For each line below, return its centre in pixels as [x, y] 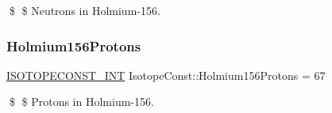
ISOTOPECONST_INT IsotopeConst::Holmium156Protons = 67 [166, 75]
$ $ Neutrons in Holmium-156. [85, 10]
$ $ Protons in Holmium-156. [81, 102]
